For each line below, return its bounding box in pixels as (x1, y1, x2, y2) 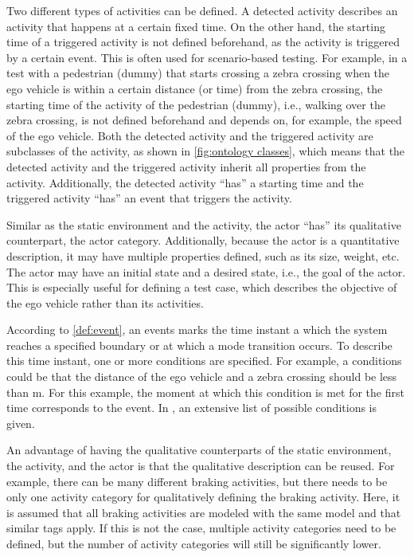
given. (6, 414, 35, 431)
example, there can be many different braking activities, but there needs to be (6, 473, 388, 489)
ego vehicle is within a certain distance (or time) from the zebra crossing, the (6, 80, 383, 96)
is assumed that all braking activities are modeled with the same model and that (6, 504, 401, 520)
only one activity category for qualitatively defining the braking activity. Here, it (6, 488, 400, 505)
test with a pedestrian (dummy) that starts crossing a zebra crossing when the (6, 65, 390, 81)
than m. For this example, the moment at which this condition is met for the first (6, 383, 404, 400)
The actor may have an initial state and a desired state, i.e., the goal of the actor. (6, 263, 406, 280)
